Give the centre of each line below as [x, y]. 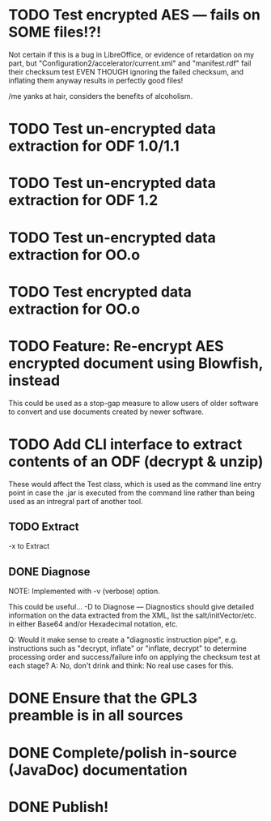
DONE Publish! [59, 807]
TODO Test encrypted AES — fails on [134, 15]
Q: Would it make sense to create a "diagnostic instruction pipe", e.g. [123, 640]
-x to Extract [29, 546]
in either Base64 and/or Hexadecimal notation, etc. [93, 624]
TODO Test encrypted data [100, 291]
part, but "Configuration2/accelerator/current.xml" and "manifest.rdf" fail [130, 63]
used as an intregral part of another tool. [76, 501]
